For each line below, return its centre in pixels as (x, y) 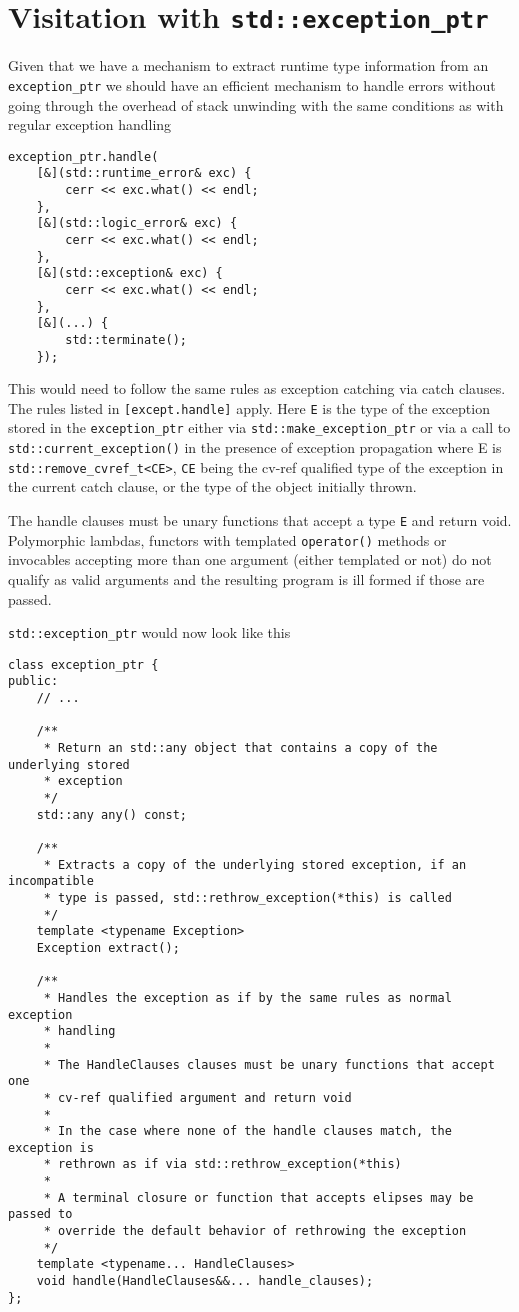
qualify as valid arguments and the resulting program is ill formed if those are (246, 578)
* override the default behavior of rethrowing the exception (255, 1231)
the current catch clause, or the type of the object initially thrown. (212, 486)
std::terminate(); (126, 339)
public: (33, 681)
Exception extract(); (108, 947)
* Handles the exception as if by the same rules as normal (247, 997)
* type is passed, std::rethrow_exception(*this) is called (247, 897)
